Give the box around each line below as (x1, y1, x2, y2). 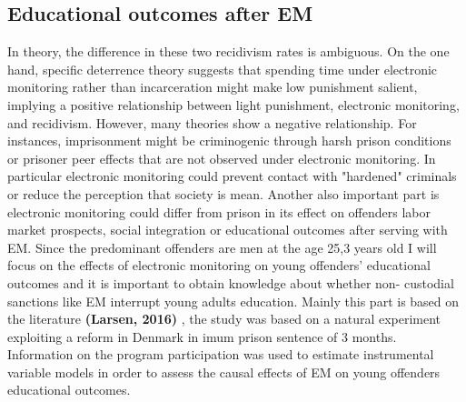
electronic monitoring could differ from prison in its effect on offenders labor (7, 202, 431, 221)
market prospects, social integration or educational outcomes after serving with (7, 220, 448, 239)
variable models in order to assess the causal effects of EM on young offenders (7, 362, 441, 381)
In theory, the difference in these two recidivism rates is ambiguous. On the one (7, 42, 450, 61)
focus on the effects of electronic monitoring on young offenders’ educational (7, 256, 431, 275)
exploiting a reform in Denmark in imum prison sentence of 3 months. (7, 327, 397, 346)
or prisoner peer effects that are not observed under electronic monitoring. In (7, 148, 436, 167)
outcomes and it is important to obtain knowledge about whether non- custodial (7, 273, 454, 292)
